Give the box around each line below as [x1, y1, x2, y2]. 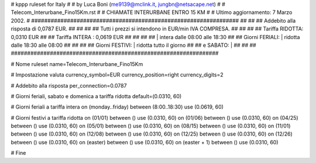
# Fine [11, 150, 26, 157]
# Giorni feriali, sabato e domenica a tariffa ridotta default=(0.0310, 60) [11, 92, 182, 99]
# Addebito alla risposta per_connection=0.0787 [11, 82, 127, 89]
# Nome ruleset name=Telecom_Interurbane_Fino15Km [11, 60, 143, 67]
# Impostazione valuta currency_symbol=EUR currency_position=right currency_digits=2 [11, 71, 224, 78]
